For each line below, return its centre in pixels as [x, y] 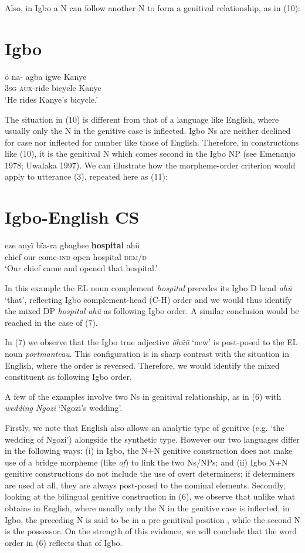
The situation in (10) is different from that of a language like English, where [142, 119]
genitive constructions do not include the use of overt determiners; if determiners [150, 473]
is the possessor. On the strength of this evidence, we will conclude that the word [151, 531]
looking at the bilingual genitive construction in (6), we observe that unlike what [150, 496]
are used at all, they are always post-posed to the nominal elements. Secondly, [145, 485]
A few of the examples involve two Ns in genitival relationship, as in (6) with [143, 396]
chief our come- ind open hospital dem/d [76, 256]
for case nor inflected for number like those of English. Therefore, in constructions [152, 142]
